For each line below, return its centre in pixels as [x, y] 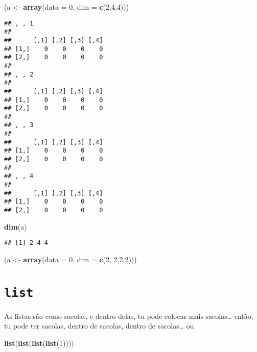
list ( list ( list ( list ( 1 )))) [39, 343]
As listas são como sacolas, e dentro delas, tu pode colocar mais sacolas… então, [129, 316]
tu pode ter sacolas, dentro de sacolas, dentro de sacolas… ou [99, 326]
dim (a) [16, 226]
